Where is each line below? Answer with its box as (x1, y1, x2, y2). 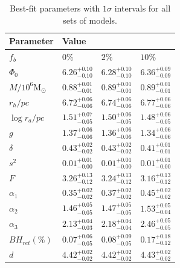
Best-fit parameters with (10, 2, 100, 14)
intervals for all (114, 2, 171, 14)
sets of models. (63, 13, 117, 26)
